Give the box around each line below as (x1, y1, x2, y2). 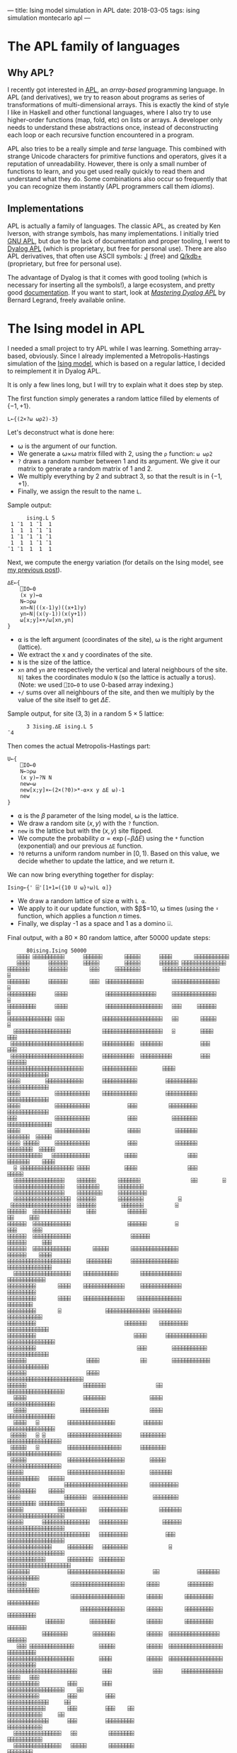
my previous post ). (7, 565, 62, 574)
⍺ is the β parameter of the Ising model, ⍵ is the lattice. (17, 811, 179, 819)
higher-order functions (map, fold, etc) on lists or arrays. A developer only (7, 116, 223, 124)
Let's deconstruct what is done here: (7, 427, 115, 436)
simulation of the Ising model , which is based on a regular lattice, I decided (7, 359, 226, 368)
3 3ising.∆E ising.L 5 (25, 723, 93, 730)
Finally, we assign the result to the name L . (17, 486, 142, 496)
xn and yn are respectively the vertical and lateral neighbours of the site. (17, 665, 228, 674)
